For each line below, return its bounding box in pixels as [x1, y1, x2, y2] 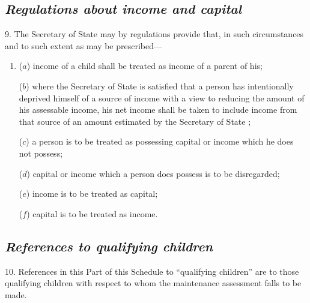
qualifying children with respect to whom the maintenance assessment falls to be [5, 277, 302, 289]
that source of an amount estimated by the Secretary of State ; [19, 115, 251, 127]
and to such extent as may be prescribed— [5, 39, 163, 52]
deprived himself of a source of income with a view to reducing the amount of [19, 91, 305, 104]
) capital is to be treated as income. [26, 207, 158, 220]
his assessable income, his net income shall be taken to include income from [19, 103, 297, 116]
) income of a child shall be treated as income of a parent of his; [26, 59, 263, 72]
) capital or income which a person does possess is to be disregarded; [26, 167, 280, 179]
